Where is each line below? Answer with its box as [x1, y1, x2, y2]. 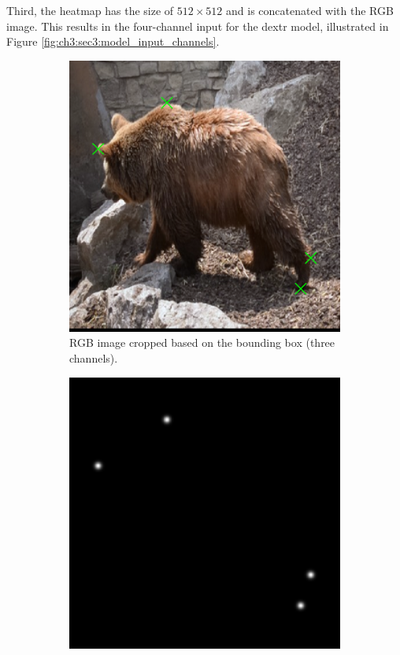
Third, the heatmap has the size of [6, 2, 174, 18]
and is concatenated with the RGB [226, 2, 394, 18]
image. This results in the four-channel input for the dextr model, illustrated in [6, 17, 389, 34]
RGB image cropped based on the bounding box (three [69, 334, 335, 351]
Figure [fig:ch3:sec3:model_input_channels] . [6, 33, 220, 50]
